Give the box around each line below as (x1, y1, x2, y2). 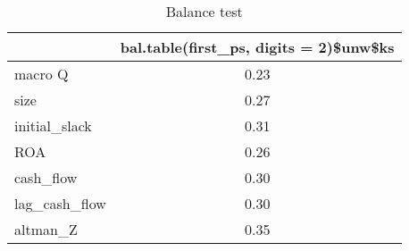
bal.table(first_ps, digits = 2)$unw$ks (120, 37, 395, 57)
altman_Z (14, 219, 78, 239)
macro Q (14, 63, 69, 84)
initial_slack (14, 115, 92, 136)
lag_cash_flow (14, 193, 106, 213)
